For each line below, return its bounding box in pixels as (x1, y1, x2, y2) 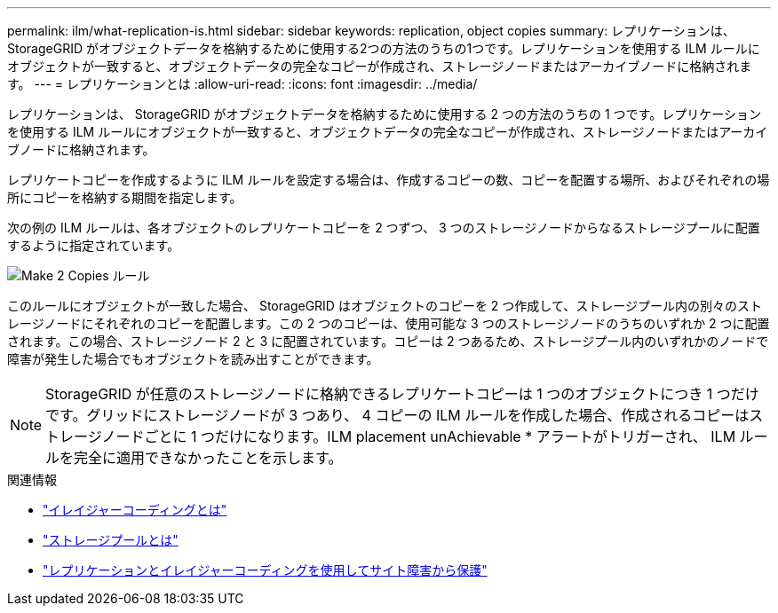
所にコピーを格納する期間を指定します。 (7, 190, 242, 205)
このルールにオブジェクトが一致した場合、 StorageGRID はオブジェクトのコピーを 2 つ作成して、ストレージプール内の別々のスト (7, 298, 762, 313)
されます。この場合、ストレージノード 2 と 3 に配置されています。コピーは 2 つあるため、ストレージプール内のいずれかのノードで (7, 334, 769, 349)
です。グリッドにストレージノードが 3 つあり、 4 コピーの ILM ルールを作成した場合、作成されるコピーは (45, 406, 750, 424)
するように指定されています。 (7, 238, 180, 253)
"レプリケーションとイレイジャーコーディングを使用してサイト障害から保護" (43, 562, 488, 578)
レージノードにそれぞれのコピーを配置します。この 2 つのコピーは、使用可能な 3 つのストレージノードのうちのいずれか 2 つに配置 (7, 316, 770, 331)
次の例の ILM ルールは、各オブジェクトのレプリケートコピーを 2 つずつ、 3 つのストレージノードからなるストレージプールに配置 (7, 220, 760, 235)
